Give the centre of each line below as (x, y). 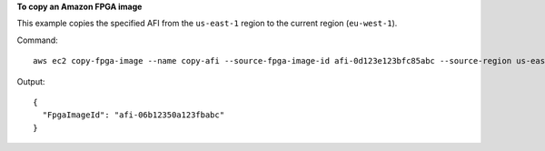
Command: (37, 40)
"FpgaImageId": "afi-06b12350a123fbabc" (134, 115)
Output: (31, 81)
